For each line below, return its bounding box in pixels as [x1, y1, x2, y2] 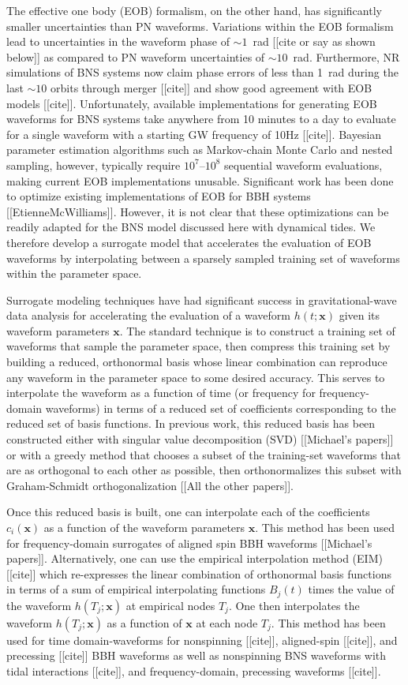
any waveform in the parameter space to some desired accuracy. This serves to [6, 369, 385, 385]
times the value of [308, 581, 395, 597]
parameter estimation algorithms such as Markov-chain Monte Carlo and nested [6, 141, 393, 158]
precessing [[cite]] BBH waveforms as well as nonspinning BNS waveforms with [6, 647, 387, 664]
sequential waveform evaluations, [224, 156, 383, 173]
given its [339, 307, 380, 324]
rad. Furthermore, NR [293, 48, 400, 65]
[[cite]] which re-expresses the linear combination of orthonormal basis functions [6, 565, 391, 582]
